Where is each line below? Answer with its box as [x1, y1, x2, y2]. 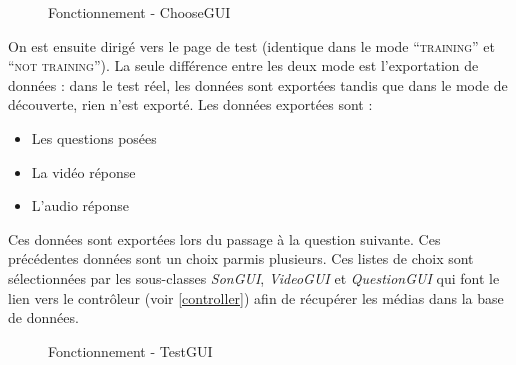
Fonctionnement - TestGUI [48, 340, 213, 361]
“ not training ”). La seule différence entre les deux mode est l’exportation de [8, 55, 479, 76]
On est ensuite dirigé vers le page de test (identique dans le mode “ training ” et [8, 35, 495, 56]
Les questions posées [31, 127, 157, 148]
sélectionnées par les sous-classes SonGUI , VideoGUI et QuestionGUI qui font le [8, 267, 500, 288]
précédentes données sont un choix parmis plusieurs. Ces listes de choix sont [8, 248, 474, 269]
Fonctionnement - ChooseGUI [48, 2, 231, 22]
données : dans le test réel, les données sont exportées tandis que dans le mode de [8, 74, 508, 95]
